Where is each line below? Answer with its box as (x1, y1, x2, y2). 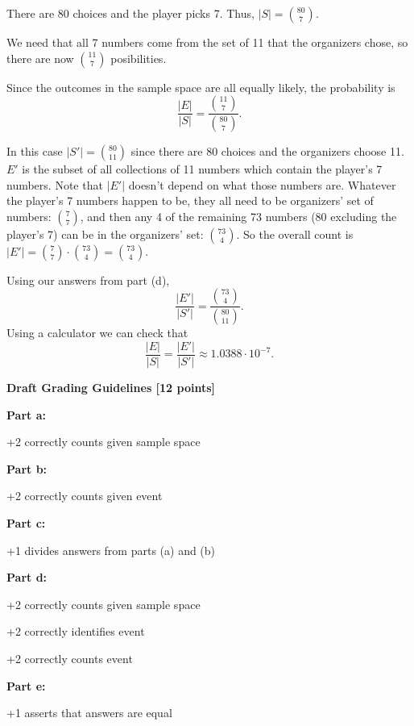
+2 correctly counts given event (6, 487, 163, 504)
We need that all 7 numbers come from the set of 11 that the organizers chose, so (6, 34, 408, 50)
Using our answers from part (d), (6, 271, 170, 288)
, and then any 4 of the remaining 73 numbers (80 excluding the (80, 207, 397, 224)
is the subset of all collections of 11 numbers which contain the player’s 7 (22, 161, 383, 177)
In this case (6, 143, 63, 160)
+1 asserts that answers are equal (6, 704, 172, 721)
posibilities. (110, 49, 167, 66)
